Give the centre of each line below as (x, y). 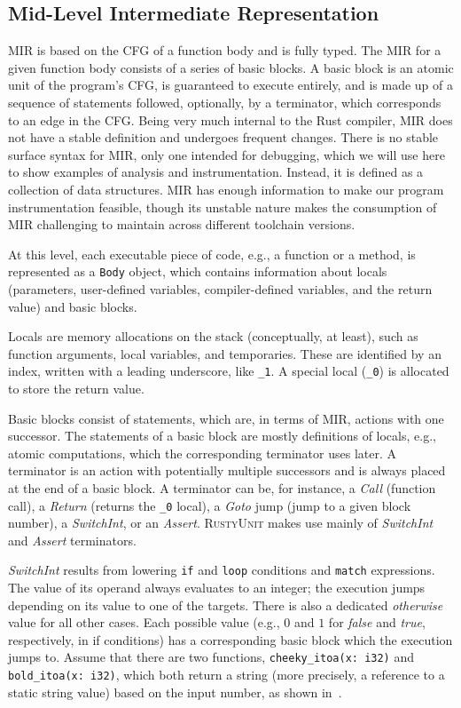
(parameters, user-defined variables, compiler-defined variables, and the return (220, 288)
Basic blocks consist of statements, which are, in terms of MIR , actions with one (226, 418)
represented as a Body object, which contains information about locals (198, 271)
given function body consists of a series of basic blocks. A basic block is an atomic (231, 67)
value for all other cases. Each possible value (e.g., (144, 622)
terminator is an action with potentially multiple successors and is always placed (227, 470)
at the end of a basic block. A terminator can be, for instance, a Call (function (222, 487)
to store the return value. (76, 389)
